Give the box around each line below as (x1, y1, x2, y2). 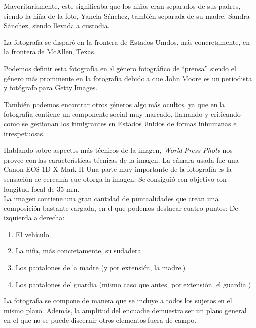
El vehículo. (15, 229, 51, 239)
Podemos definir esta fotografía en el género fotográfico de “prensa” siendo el (4, 63, 236, 73)
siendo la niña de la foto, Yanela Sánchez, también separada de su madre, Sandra (4, 10, 250, 21)
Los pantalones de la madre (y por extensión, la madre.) (15, 262, 186, 273)
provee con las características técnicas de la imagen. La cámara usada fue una (4, 154, 239, 164)
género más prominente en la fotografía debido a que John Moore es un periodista (4, 73, 252, 83)
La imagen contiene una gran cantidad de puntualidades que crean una (4, 193, 219, 204)
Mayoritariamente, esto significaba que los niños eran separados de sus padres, (4, 1, 241, 11)
